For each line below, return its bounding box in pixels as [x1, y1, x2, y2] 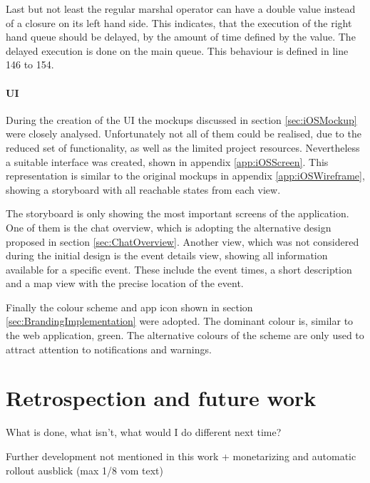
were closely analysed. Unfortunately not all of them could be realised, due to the [6, 126, 361, 141]
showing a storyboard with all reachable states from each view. [6, 182, 281, 197]
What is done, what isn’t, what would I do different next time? [6, 425, 282, 440]
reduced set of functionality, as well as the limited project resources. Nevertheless [6, 140, 360, 155]
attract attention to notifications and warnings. [6, 341, 212, 356]
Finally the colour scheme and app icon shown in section [6, 299, 253, 314]
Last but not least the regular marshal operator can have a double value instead [6, 1, 356, 16]
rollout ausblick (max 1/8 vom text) [6, 462, 164, 477]
